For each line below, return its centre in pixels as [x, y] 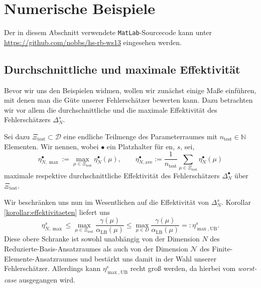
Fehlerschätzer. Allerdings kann [52, 268]
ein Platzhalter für [135, 146]
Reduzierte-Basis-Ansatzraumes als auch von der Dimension [96, 248]
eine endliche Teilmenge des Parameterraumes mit [141, 136]
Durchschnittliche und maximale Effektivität [122, 69]
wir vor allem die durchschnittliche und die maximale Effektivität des [111, 109]
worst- [247, 268]
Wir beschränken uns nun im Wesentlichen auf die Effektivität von [107, 202]
